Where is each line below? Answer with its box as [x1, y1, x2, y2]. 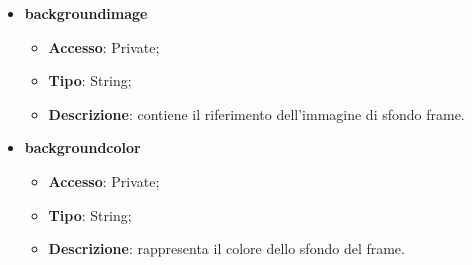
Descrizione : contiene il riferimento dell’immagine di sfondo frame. [48, 103, 465, 124]
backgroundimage [24, 3, 148, 23]
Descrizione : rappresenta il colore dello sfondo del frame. [48, 238, 405, 259]
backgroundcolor [24, 137, 141, 158]
